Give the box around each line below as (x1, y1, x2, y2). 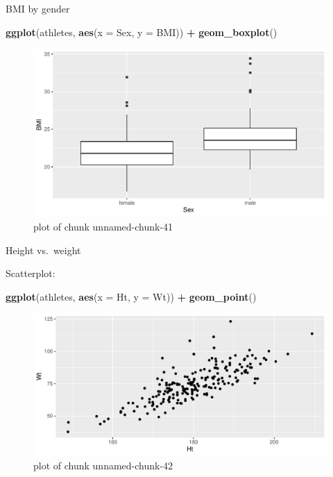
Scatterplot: (6, 266, 55, 281)
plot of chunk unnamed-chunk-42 (33, 458, 173, 473)
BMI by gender (6, 1, 70, 15)
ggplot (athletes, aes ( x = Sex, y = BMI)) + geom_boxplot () (6, 24, 277, 39)
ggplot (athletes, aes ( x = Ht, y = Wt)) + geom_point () (6, 289, 257, 303)
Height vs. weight (6, 242, 81, 257)
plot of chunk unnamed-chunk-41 (33, 219, 173, 233)
